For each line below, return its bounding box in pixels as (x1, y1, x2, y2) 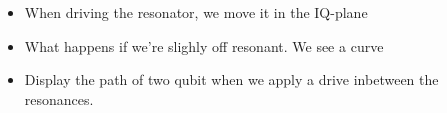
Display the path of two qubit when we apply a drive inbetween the (24, 69, 439, 90)
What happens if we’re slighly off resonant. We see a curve (24, 35, 384, 56)
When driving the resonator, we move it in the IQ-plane (24, 2, 368, 22)
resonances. (24, 88, 94, 109)
